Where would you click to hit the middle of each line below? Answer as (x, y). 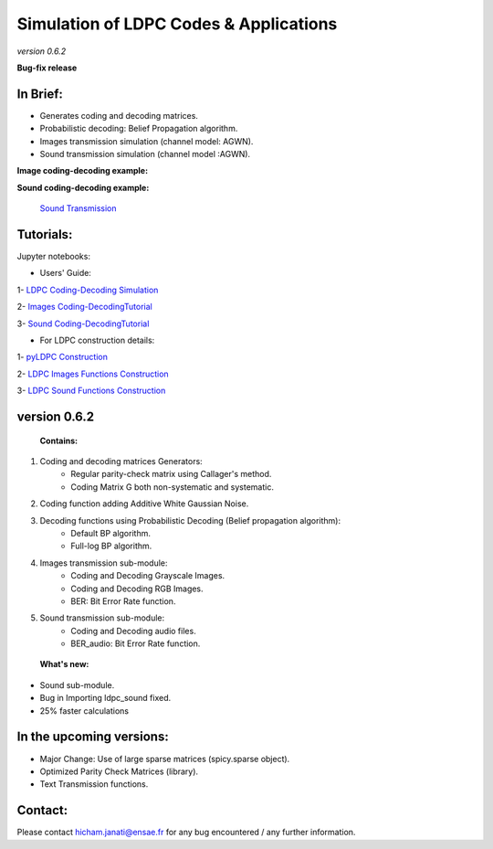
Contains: (59, 440)
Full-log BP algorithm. (111, 546)
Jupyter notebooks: (54, 257)
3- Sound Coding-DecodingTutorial (83, 324)
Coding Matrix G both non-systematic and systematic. (172, 487)
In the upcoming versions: (93, 737)
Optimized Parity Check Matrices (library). (119, 771)
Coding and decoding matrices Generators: (121, 462)
